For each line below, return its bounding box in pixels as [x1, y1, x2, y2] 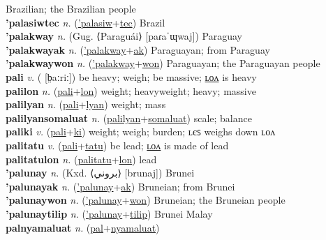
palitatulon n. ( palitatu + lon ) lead [6, 151, 157, 166]
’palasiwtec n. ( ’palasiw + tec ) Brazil [6, 15, 165, 29]
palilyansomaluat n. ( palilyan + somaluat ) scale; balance [6, 110, 252, 125]
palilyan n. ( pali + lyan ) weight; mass [6, 97, 166, 112]
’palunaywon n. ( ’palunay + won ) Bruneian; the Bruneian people [6, 193, 286, 207]
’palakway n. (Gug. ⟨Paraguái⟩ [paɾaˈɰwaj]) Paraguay [6, 29, 242, 43]
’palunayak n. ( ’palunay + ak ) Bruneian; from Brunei [6, 179, 235, 193]
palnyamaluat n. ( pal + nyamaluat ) [6, 220, 160, 234]
